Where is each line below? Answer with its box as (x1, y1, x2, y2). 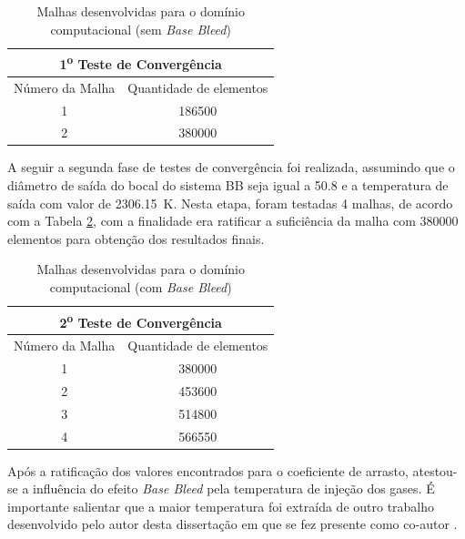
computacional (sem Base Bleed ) (50, 19, 231, 38)
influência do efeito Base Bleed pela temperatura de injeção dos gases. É (33, 479, 435, 498)
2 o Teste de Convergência (59, 310, 222, 331)
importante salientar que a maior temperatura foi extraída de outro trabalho (7, 496, 435, 515)
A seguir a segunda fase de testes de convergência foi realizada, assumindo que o (7, 158, 455, 177)
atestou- (412, 461, 458, 480)
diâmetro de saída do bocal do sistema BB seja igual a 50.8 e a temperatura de (7, 176, 449, 195)
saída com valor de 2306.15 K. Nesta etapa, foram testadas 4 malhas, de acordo (7, 193, 453, 212)
